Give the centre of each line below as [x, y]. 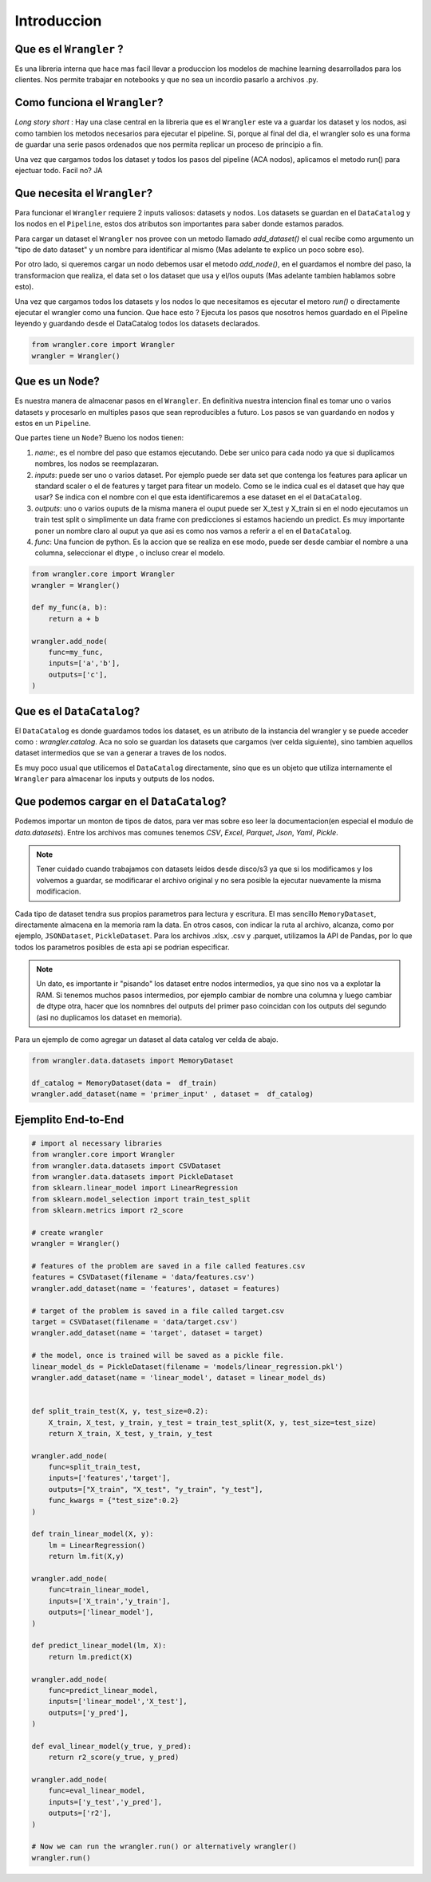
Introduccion [58, 21]
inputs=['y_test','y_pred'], [105, 1802]
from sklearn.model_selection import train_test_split [141, 1199]
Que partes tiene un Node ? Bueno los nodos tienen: [99, 438]
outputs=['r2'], [80, 1813]
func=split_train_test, [95, 1467]
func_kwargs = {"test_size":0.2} [114, 1501]
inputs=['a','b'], [84, 663]
